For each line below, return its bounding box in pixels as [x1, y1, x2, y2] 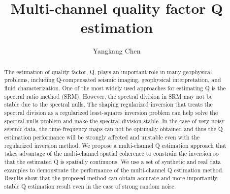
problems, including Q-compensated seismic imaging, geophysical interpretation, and [4, 76, 221, 84]
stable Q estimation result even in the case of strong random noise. [4, 182, 176, 190]
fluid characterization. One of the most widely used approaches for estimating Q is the [4, 84, 226, 92]
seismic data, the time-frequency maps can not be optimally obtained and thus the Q [4, 125, 223, 133]
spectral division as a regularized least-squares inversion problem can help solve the [4, 108, 218, 116]
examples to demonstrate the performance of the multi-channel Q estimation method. [4, 166, 224, 174]
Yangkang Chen [93, 46, 141, 56]
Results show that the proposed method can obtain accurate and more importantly [4, 174, 218, 182]
